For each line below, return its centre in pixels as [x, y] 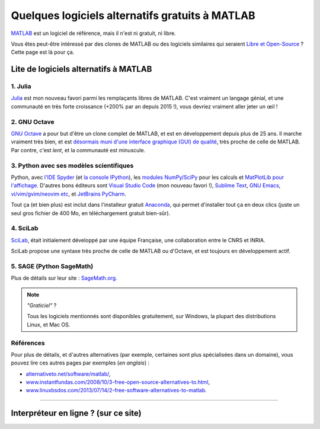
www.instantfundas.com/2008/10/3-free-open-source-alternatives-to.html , [118, 382]
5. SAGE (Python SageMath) [52, 266]
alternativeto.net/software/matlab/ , [68, 374]
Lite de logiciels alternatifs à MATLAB [81, 69]
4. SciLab [25, 228]
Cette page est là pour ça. [43, 52]
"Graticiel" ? [42, 305]
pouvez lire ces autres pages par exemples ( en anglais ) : [80, 363]
